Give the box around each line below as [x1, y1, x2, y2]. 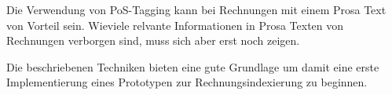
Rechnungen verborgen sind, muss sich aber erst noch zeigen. [6, 32, 300, 49]
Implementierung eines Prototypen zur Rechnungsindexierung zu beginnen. [6, 74, 368, 90]
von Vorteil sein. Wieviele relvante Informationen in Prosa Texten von [6, 16, 344, 33]
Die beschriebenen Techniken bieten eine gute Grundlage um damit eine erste [6, 58, 379, 75]
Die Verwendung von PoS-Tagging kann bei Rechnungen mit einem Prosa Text [6, 2, 387, 17]
